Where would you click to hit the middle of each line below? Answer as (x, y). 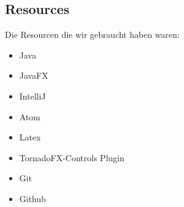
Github (33, 198)
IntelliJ (32, 96)
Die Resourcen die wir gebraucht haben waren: (92, 34)
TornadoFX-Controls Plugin (72, 157)
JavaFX (34, 75)
